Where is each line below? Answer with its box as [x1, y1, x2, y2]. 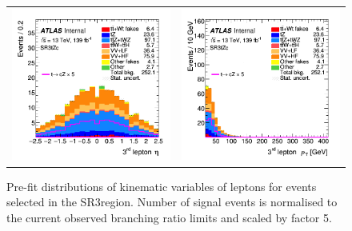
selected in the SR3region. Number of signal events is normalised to [6, 193, 338, 210]
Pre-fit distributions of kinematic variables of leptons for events [6, 177, 317, 194]
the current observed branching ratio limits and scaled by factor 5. [6, 209, 332, 225]
